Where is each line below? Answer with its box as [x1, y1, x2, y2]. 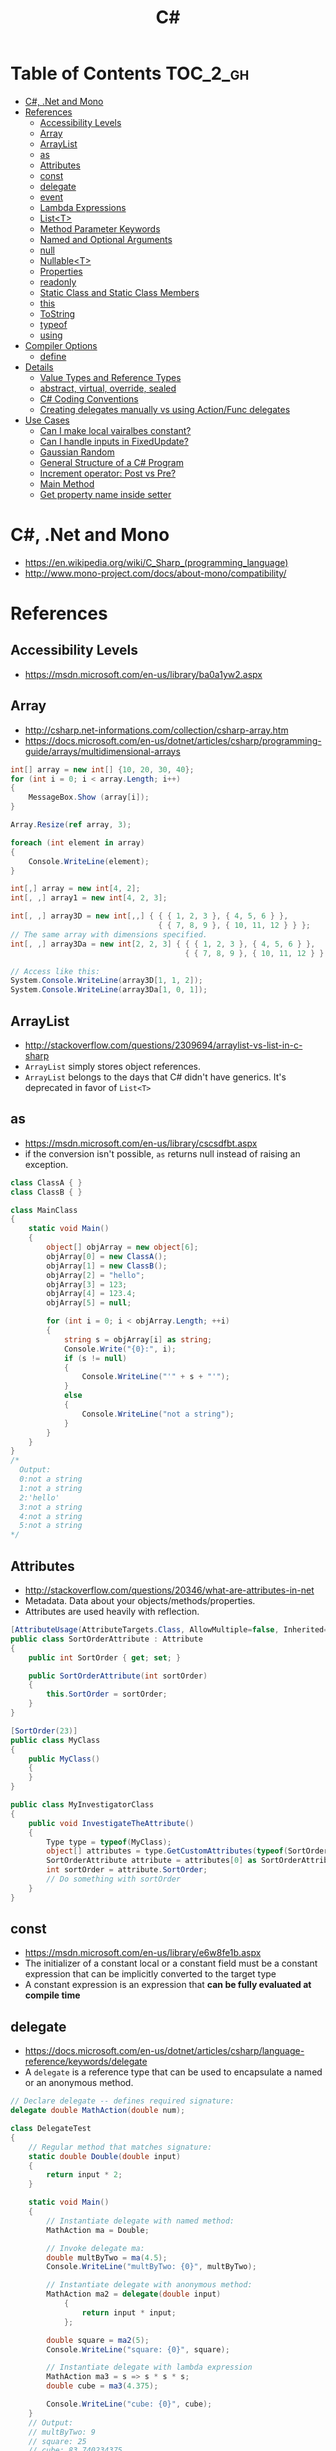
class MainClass [10, 1205, 78, 1215]
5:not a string [19, 1521, 83, 1531]
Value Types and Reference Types [39, 371, 182, 383]
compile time [24, 1989, 81, 2001]
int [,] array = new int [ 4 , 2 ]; [10, 884, 141, 894]
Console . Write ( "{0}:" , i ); [63, 1344, 177, 1354]
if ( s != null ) [63, 1353, 128, 1363]
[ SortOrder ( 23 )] [10, 1726, 78, 1736]
